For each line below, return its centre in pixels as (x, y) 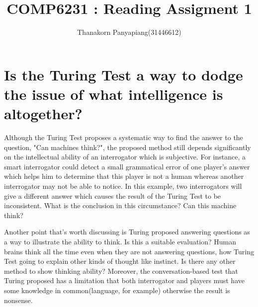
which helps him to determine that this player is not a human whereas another (124, 176)
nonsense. (18, 300)
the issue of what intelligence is (114, 94)
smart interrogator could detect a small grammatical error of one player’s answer (127, 166)
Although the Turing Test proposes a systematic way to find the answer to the (124, 137)
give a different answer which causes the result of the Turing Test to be (113, 195)
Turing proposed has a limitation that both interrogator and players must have (124, 280)
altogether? (43, 114)
